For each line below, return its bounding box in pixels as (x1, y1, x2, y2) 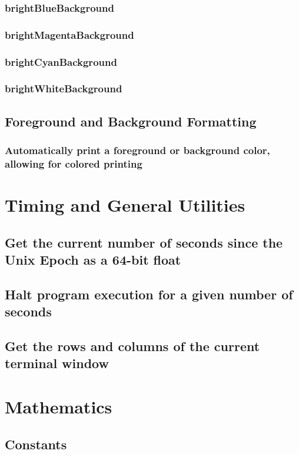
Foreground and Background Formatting (5, 112, 257, 130)
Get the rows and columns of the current (5, 337, 260, 355)
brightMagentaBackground (5, 27, 134, 42)
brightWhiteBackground (5, 81, 122, 96)
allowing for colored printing (5, 156, 142, 171)
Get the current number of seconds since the (5, 233, 283, 251)
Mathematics (5, 395, 112, 418)
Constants (5, 435, 67, 453)
